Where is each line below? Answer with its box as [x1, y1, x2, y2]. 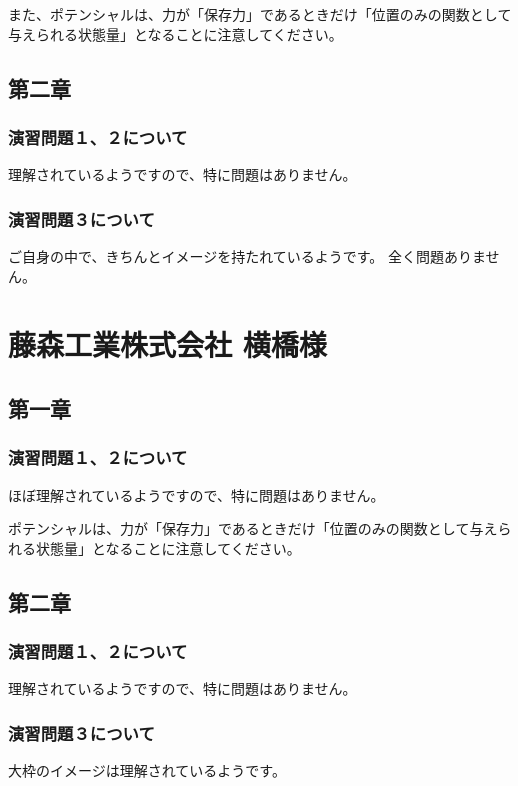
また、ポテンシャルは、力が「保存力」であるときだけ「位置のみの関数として [8, 4, 512, 24]
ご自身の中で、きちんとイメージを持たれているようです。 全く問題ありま [8, 246, 486, 266]
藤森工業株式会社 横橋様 [8, 324, 327, 365]
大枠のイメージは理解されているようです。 [8, 760, 286, 781]
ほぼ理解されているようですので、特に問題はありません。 [8, 484, 385, 505]
